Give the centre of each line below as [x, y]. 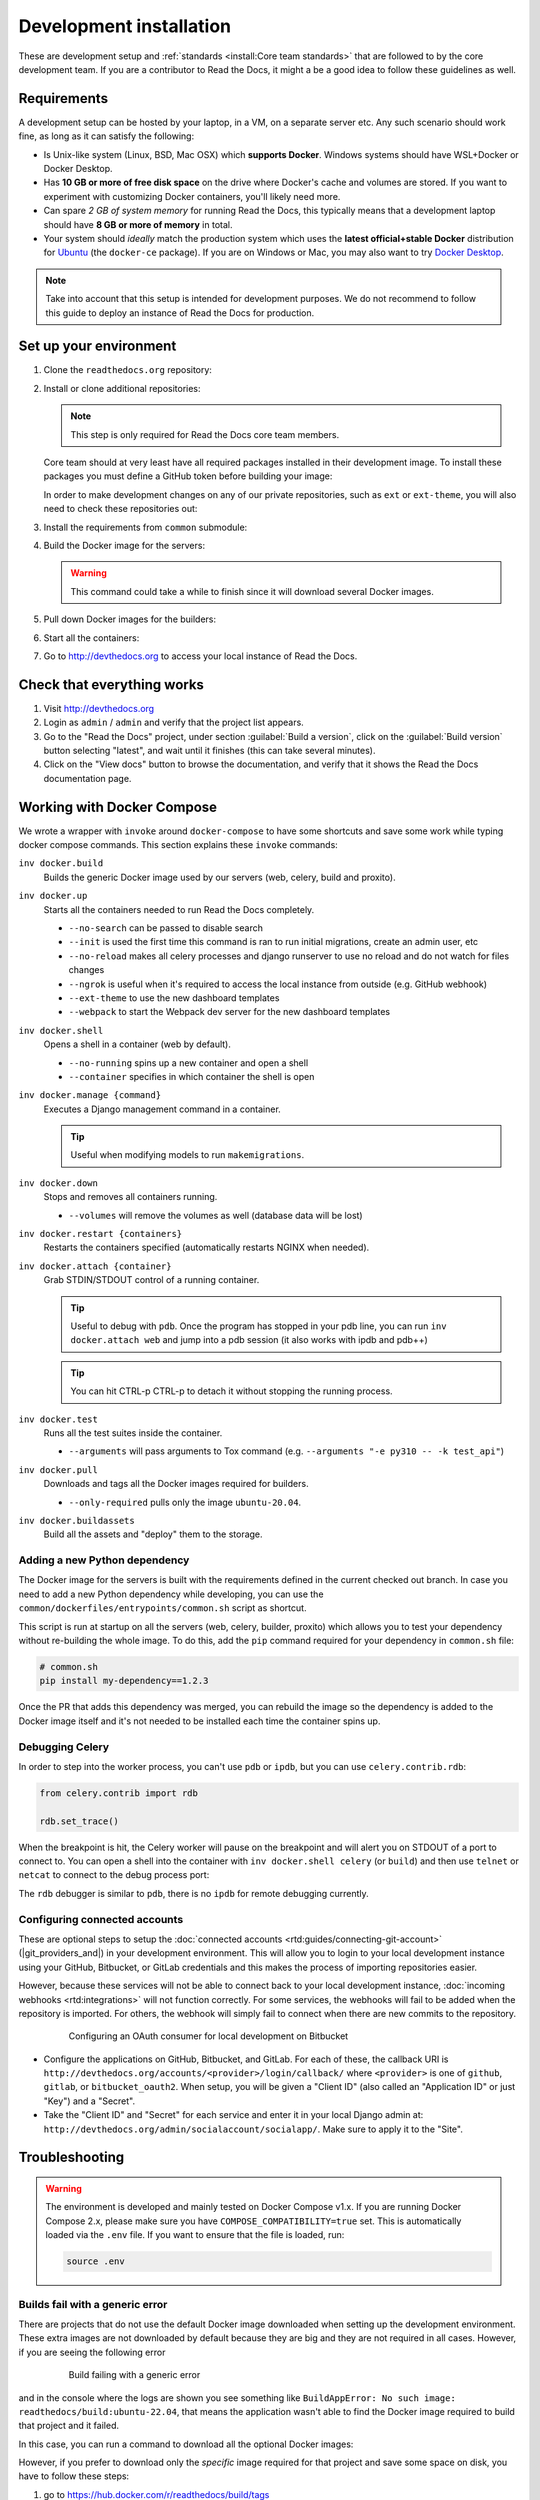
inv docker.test [58, 1419]
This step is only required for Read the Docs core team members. [205, 434]
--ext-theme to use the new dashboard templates [174, 997]
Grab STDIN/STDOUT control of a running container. [151, 1280]
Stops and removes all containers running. [130, 1197]
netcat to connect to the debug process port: [114, 1875]
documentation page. [87, 778]
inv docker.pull [58, 1469]
